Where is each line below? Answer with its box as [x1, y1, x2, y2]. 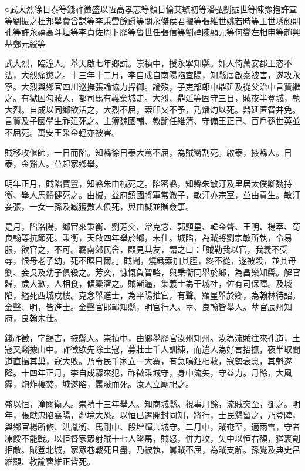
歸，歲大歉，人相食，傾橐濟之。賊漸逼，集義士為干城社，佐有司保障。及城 [5, 277, 292, 290]
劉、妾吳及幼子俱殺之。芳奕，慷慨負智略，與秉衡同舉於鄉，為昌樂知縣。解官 [5, 265, 300, 278]
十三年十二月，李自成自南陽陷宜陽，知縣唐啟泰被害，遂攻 [70, 68, 292, 80]
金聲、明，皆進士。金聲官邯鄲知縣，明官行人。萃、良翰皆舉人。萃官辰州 [5, 300, 284, 312]
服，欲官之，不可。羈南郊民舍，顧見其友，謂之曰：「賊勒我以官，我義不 [5, 243, 280, 255]
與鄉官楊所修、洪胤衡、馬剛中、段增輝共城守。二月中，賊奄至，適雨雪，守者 [5, 420, 300, 432]
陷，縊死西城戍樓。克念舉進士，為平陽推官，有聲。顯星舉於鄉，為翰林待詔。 [5, 289, 300, 301]
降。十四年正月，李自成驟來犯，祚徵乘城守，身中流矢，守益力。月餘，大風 [5, 366, 292, 378]
